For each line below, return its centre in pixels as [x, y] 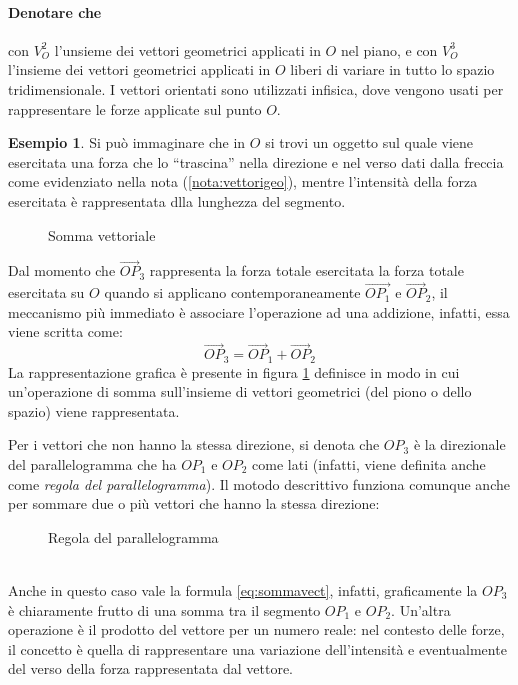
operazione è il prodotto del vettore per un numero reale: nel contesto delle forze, [256, 629]
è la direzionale [459, 444]
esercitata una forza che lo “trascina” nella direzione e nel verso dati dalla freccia [256, 161]
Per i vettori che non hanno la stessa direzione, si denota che [194, 444]
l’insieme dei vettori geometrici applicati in [139, 69]
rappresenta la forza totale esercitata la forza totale [306, 270]
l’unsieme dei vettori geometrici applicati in [187, 49]
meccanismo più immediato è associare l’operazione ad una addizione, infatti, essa [259, 311]
